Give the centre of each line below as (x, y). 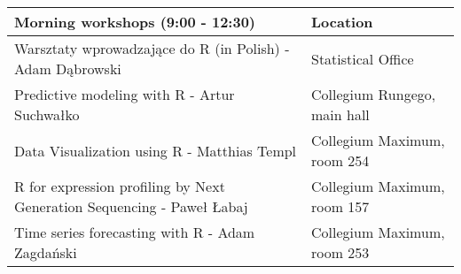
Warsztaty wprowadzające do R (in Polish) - (152, 48)
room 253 (340, 252)
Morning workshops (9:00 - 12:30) (135, 22)
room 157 (340, 206)
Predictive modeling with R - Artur (125, 94)
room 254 (340, 160)
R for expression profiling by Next (120, 186)
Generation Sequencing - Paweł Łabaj (131, 206)
